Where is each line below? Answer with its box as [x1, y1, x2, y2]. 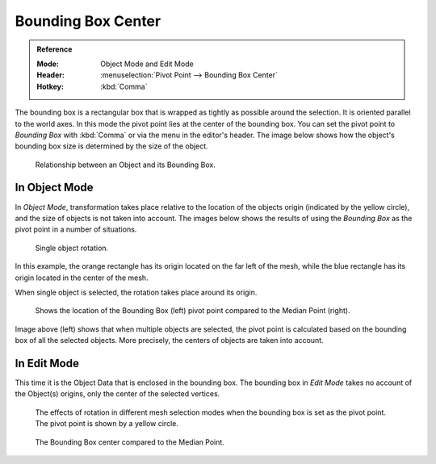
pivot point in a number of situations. [15, 224, 137, 234]
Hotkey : [36, 82, 65, 91]
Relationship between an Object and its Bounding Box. [35, 160, 216, 169]
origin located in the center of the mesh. [15, 273, 149, 282]
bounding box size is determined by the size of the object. [15, 141, 209, 151]
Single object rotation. [35, 243, 109, 253]
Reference [36, 44, 73, 54]
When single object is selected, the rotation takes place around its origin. [15, 287, 258, 297]
